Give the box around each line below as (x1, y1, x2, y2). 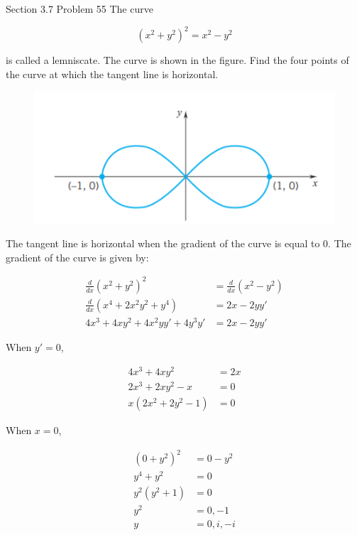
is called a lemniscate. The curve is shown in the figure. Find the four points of (6, 53, 349, 67)
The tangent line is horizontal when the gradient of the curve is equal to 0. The (6, 236, 351, 251)
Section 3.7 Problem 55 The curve (6, 1, 153, 16)
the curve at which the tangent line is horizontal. (6, 66, 219, 81)
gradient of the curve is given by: (6, 249, 149, 264)
